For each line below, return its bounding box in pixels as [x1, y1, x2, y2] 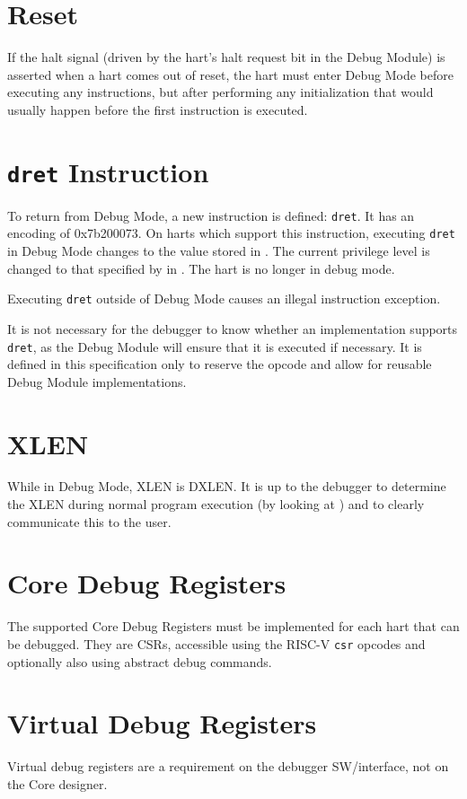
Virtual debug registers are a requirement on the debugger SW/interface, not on [7, 757, 449, 776]
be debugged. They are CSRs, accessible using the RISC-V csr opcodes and [7, 634, 426, 653]
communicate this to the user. [7, 512, 172, 531]
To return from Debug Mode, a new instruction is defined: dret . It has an [7, 206, 415, 224]
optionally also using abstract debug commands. [7, 652, 272, 671]
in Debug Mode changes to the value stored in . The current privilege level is [7, 241, 430, 260]
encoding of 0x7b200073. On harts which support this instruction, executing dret [7, 224, 455, 242]
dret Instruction [7, 153, 209, 189]
